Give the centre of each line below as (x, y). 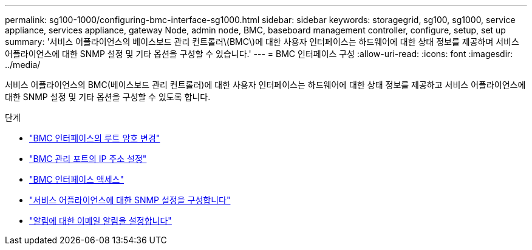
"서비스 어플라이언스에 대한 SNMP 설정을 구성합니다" (130, 200)
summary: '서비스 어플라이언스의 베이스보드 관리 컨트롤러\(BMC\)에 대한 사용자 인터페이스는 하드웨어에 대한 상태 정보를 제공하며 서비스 (262, 42)
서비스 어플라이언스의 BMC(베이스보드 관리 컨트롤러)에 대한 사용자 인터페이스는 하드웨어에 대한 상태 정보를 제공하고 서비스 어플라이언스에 (265, 85)
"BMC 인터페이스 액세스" (77, 179)
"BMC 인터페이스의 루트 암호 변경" (95, 138)
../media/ (23, 65)
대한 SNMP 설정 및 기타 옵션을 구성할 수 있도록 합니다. (108, 97)
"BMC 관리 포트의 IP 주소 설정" (88, 159)
